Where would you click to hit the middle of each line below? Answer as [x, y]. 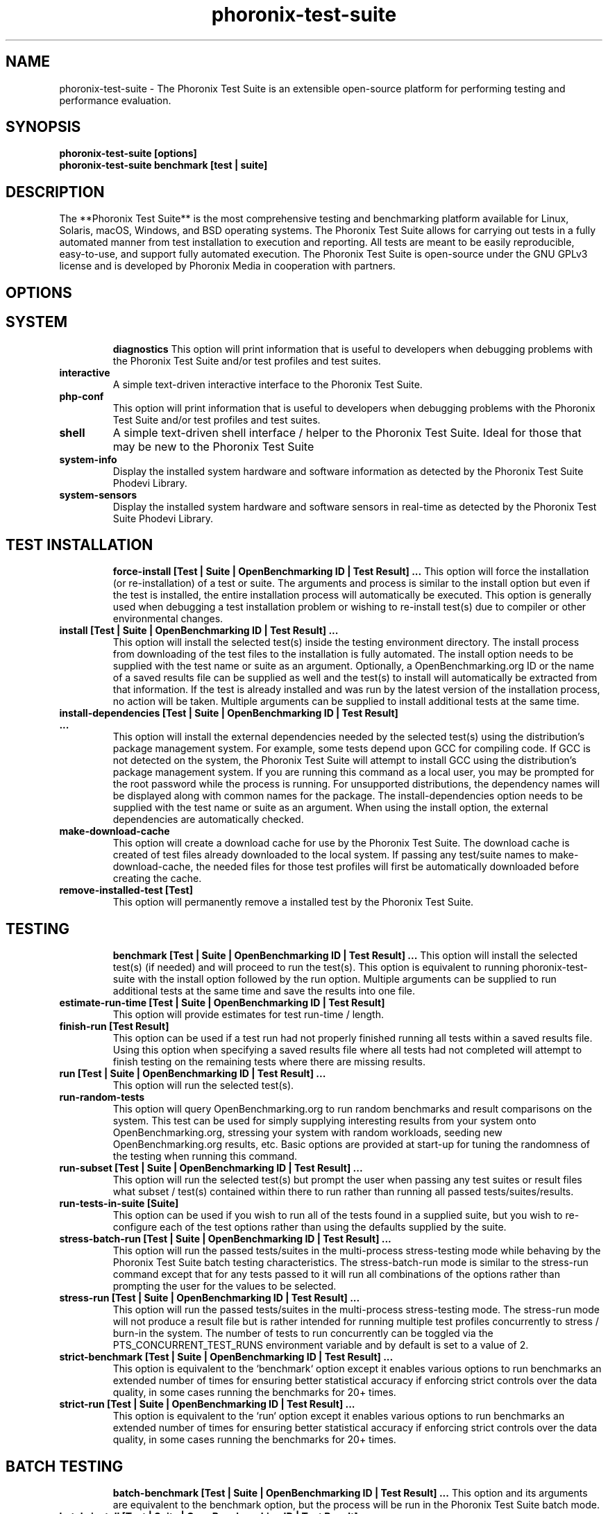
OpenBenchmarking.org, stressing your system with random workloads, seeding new [307, 1133]
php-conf [82, 396]
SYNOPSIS [43, 127]
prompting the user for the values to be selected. [225, 1286]
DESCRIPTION [55, 192]
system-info [88, 459]
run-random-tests [102, 1097]
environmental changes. [168, 619]
